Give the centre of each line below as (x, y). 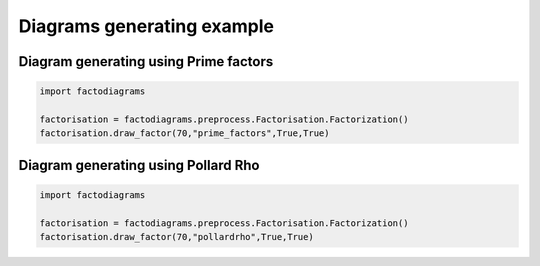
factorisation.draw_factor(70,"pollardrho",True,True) (176, 237)
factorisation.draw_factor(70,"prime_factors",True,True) (184, 133)
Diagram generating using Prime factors (146, 61)
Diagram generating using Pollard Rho (139, 165)
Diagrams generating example (146, 26)
